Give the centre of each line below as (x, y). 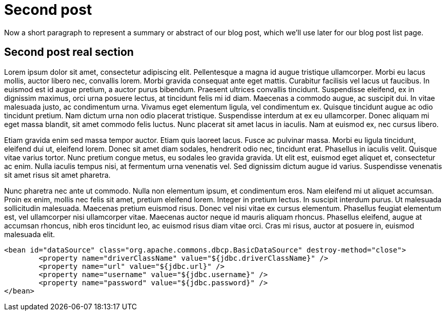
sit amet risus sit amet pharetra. (57, 175)
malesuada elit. (30, 234)
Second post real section (69, 52)
